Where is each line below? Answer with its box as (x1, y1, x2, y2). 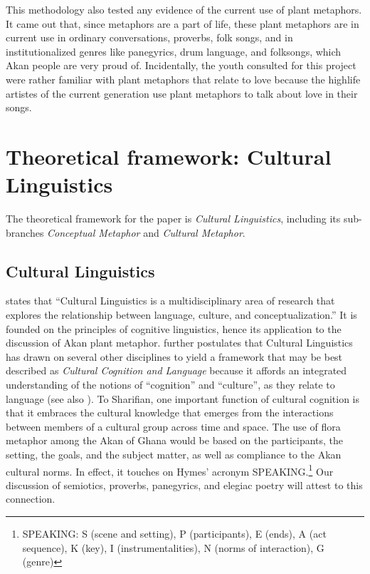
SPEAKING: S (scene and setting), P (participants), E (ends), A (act (22, 526, 327, 541)
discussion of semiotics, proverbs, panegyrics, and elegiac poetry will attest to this (6, 477, 363, 492)
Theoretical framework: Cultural (6, 141, 332, 170)
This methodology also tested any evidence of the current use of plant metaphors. (6, 2, 362, 16)
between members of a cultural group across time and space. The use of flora (6, 419, 341, 434)
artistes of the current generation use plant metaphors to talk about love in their (6, 86, 358, 101)
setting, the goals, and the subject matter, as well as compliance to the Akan (6, 446, 342, 461)
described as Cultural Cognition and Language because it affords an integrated (6, 363, 347, 378)
